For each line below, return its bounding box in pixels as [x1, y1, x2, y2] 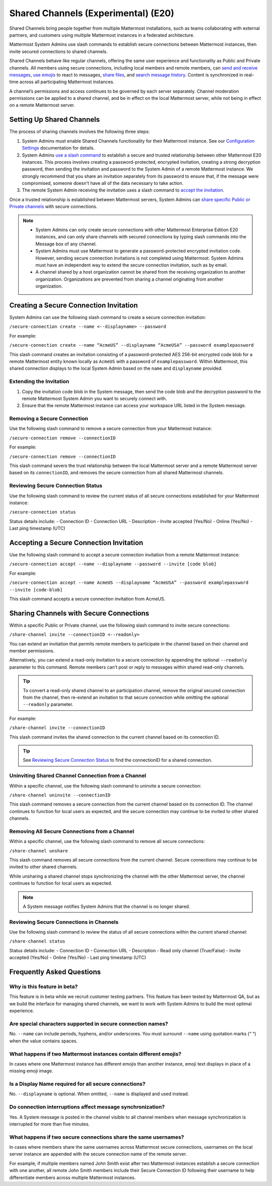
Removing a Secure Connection [9, 415, 88, 422]
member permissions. [9, 648, 55, 654]
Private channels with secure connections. [9, 204, 98, 210]
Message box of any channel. [35, 241, 97, 247]
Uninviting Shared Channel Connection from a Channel [9, 772, 147, 779]
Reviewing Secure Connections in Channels [9, 918, 119, 926]
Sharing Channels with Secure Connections [9, 609, 150, 617]
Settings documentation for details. [22, 145, 95, 151]
